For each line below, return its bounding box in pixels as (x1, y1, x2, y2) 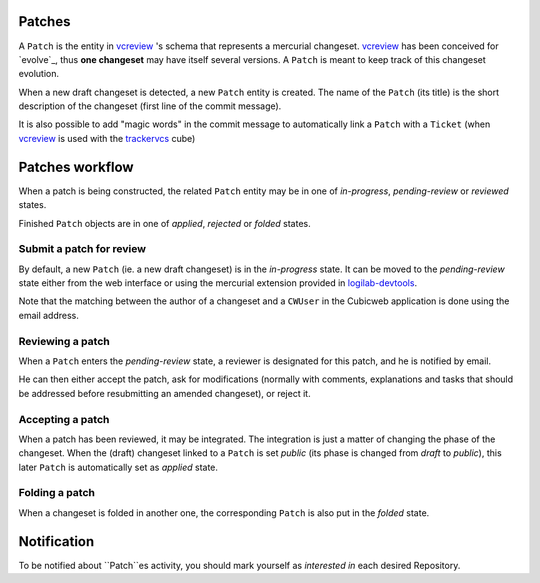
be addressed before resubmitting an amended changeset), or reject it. (18, 387, 311, 399)
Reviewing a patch (18, 334, 110, 348)
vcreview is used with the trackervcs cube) (18, 132, 196, 144)
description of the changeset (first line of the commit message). (18, 100, 282, 112)
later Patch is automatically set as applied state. (18, 461, 219, 473)
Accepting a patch (18, 412, 110, 426)
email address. (18, 309, 80, 321)
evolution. (18, 68, 60, 80)
